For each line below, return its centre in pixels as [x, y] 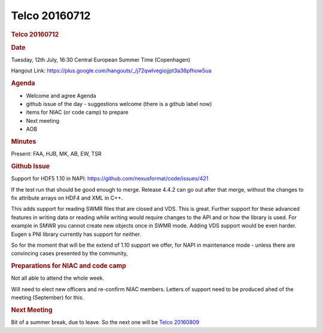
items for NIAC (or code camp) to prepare [77, 112]
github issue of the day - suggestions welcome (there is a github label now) [119, 104]
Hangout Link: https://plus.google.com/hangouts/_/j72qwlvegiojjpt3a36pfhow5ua [111, 71]
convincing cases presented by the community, [69, 253]
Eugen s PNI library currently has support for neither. [76, 234]
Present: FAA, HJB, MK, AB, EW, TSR [56, 154]
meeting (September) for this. [48, 298]
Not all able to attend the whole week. [58, 278]
